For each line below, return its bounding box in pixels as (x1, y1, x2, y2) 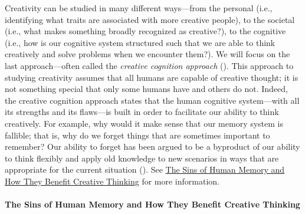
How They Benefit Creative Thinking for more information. (5, 175, 219, 187)
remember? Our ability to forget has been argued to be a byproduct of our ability (5, 140, 300, 153)
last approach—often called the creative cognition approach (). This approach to (5, 59, 294, 71)
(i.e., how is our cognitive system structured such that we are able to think (5, 36, 276, 48)
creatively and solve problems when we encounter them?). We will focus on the (5, 48, 290, 60)
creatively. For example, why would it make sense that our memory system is (5, 117, 284, 129)
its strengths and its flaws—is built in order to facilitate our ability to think (5, 106, 279, 118)
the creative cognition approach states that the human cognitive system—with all (5, 94, 300, 106)
